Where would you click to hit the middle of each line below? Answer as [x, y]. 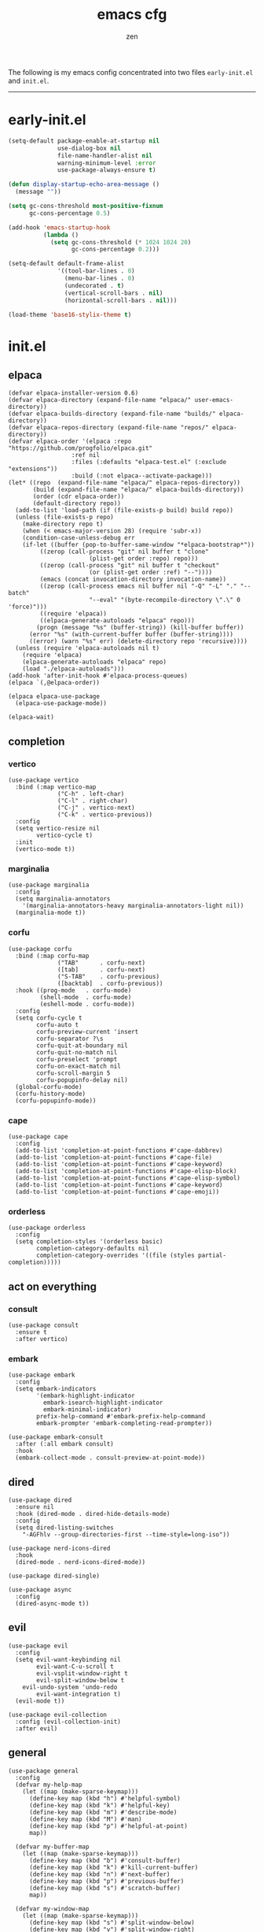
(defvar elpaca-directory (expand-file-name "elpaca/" [100, 400]
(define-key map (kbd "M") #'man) [86, 1819]
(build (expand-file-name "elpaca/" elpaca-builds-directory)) [138, 490]
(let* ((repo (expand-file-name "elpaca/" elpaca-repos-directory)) [125, 483]
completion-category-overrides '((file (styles [115, 1256]
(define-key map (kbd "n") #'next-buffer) [99, 1874]
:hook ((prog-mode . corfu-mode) [73, 990]
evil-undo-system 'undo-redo [70, 1687]
